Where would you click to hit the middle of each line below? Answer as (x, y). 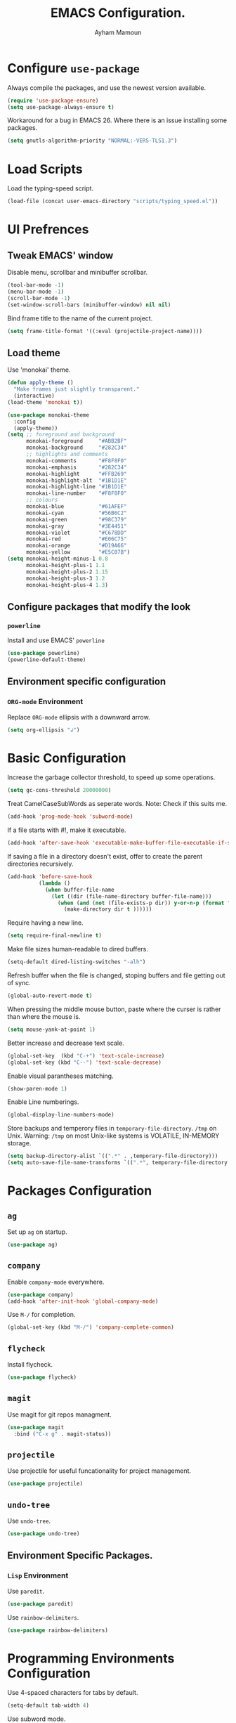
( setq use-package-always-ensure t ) (61, 107)
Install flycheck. (30, 1365)
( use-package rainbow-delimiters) (58, 1630)
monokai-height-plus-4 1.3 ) (67, 585)
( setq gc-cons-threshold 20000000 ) (59, 791)
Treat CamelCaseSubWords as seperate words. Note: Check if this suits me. (117, 804)
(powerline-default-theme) (47, 660)
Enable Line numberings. (43, 1102)
